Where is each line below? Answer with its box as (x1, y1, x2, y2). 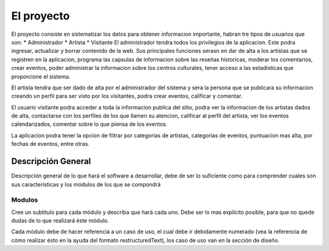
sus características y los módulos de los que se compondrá (11, 181, 161, 188)
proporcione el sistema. (11, 73, 71, 80)
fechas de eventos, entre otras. (11, 140, 90, 148)
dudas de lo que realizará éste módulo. (11, 217, 110, 224)
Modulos (11, 196, 38, 204)
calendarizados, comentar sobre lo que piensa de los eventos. (11, 120, 168, 128)
